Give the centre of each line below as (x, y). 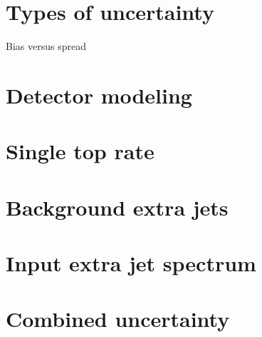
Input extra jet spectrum (131, 263)
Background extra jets (117, 207)
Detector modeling (99, 95)
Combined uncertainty (118, 319)
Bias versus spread (46, 46)
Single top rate (80, 151)
